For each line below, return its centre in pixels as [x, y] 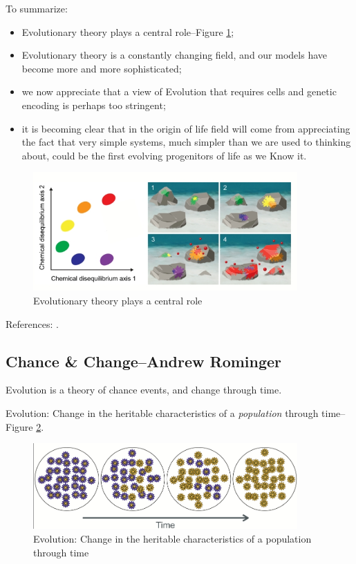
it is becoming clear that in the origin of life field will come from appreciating [186, 128]
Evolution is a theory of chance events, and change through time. [144, 390]
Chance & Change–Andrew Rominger [144, 361]
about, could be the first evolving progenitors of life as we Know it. [164, 155]
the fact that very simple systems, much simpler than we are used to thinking [186, 142]
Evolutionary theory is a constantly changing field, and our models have [174, 55]
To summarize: [37, 8]
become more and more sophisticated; [102, 68]
